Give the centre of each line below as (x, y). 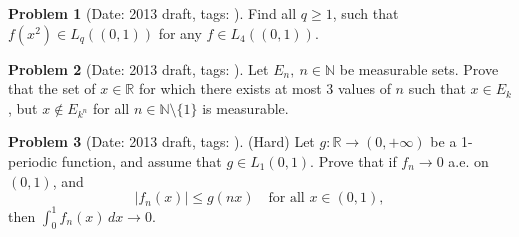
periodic (33, 160)
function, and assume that (141, 160)
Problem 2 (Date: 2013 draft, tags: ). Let (138, 68)
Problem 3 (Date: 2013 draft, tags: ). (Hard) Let (161, 141)
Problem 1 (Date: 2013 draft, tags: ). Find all (152, 13)
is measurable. (245, 107)
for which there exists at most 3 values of (264, 88)
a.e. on (468, 160)
